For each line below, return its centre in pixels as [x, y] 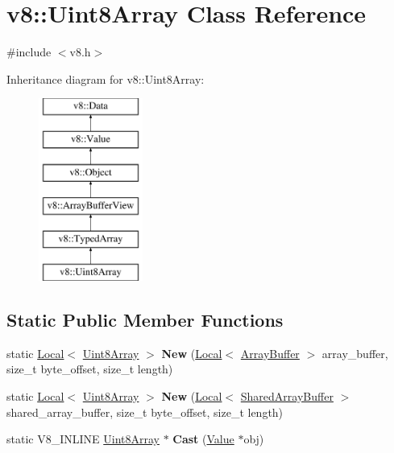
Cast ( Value [203, 439]
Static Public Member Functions [145, 320]
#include [29, 52]
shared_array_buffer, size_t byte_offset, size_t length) [145, 412]
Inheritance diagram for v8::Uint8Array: [106, 78]
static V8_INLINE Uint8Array [83, 439]
